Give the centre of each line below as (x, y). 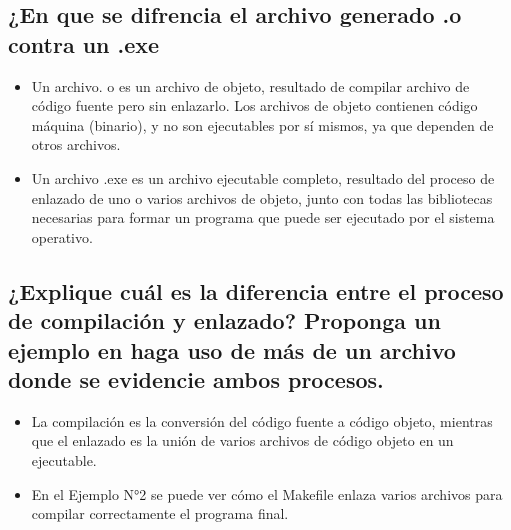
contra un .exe (84, 43)
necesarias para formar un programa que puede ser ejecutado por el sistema (263, 217)
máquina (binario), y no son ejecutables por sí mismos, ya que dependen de (262, 124)
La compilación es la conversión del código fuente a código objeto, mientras (262, 420)
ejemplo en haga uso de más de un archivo (232, 349)
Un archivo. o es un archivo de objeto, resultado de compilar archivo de (250, 85)
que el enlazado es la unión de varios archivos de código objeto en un (242, 440)
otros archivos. (76, 144)
